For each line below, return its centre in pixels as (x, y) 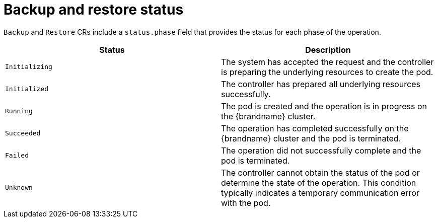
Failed (17, 156)
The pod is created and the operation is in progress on (324, 106)
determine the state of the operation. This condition (319, 182)
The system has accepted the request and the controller (327, 62)
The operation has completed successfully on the (315, 128)
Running (19, 111)
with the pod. (246, 203)
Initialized (27, 89)
